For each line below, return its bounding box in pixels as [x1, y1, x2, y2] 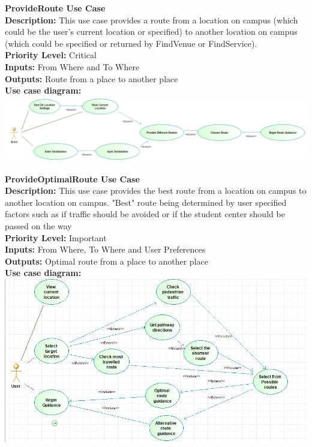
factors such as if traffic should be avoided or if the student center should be [5, 208, 285, 220]
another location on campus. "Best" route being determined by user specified [5, 196, 287, 208]
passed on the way [5, 219, 72, 232]
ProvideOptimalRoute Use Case [5, 172, 140, 185]
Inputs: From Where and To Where [5, 60, 140, 73]
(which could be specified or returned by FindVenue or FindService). [5, 37, 257, 49]
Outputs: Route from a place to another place [5, 72, 178, 85]
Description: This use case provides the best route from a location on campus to [5, 184, 307, 197]
